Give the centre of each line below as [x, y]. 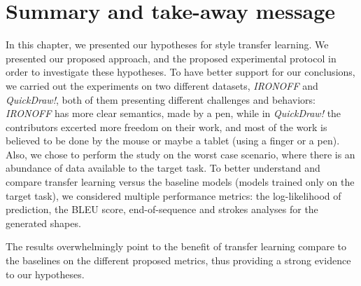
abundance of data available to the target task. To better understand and [163, 168]
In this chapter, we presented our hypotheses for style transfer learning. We [167, 45]
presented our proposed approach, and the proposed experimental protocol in [171, 58]
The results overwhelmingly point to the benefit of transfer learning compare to [176, 246]
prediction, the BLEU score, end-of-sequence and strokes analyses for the [162, 209]
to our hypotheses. [45, 274]
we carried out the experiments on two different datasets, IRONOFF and [162, 85]
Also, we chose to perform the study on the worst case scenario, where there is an [180, 154]
